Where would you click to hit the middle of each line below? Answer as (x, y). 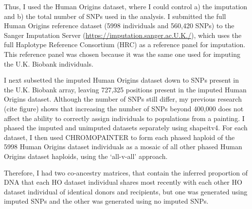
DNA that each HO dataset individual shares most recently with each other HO (123, 182)
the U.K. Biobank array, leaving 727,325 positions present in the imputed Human (125, 89)
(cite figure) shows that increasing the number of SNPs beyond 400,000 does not (124, 108)
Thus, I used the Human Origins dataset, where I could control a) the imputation (126, 6)
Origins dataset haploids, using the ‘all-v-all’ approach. (86, 156)
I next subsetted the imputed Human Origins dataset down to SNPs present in (121, 80)
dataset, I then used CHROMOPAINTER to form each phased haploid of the (119, 137)
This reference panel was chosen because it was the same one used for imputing (122, 54)
